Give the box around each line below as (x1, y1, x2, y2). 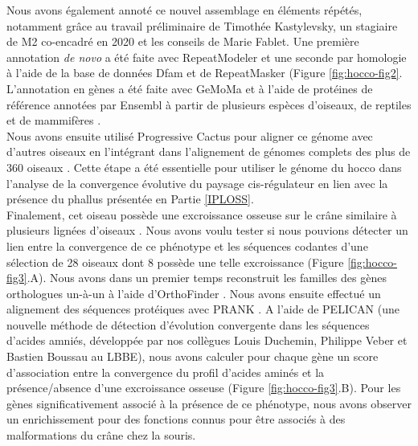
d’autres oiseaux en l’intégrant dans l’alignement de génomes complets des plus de (6, 143, 411, 160)
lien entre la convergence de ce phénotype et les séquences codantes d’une (6, 237, 368, 254)
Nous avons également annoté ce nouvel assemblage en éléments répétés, (6, 2, 363, 18)
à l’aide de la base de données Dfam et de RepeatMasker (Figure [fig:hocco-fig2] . (6, 64, 403, 81)
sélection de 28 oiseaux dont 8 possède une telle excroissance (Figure (6, 253, 344, 270)
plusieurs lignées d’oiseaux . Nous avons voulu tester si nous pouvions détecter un (6, 222, 408, 239)
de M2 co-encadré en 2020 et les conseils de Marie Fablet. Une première (6, 33, 359, 50)
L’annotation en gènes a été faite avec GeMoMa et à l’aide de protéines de (6, 80, 373, 96)
